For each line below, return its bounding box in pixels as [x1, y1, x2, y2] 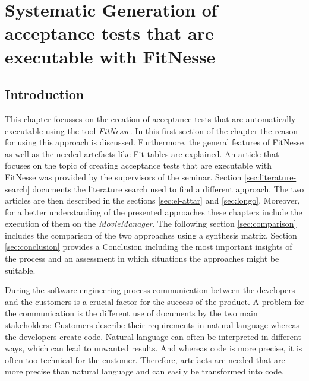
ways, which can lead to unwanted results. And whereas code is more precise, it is [5, 342, 302, 354]
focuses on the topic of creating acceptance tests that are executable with [5, 159, 272, 172]
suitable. [5, 263, 36, 276]
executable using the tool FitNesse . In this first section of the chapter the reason [5, 124, 298, 136]
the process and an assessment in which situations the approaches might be [5, 252, 279, 265]
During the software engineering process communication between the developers [5, 284, 295, 296]
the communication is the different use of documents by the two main [5, 307, 258, 319]
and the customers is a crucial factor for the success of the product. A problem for [5, 295, 304, 307]
